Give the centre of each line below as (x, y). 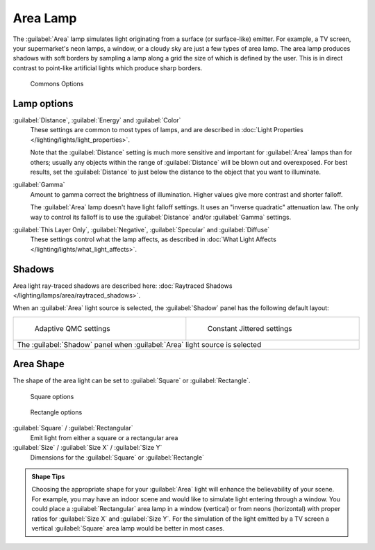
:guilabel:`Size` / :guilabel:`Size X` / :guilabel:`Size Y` (87, 448)
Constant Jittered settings (250, 328)
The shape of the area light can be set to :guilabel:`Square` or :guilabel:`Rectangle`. (132, 381)
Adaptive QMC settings (72, 328)
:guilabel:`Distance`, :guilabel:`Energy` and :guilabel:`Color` (97, 120)
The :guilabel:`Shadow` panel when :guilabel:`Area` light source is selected (139, 344)
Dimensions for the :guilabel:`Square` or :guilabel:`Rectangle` (117, 457)
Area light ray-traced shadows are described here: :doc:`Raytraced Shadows (123, 286)
